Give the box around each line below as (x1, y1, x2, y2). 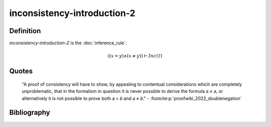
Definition (9, 27, 41, 35)
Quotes (9, 67, 33, 75)
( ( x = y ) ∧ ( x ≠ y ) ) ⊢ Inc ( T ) (107, 53, 163, 59)
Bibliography (9, 108, 50, 117)
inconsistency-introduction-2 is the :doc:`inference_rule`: (9, 40, 127, 46)
